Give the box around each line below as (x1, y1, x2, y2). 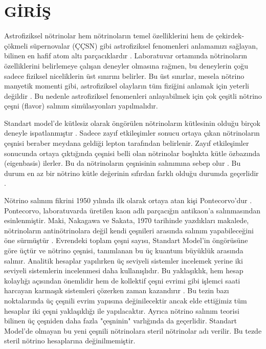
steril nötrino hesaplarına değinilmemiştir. (4, 335, 136, 346)
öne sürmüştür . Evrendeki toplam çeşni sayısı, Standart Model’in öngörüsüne (4, 235, 248, 246)
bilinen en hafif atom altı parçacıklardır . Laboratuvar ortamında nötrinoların (4, 50, 248, 61)
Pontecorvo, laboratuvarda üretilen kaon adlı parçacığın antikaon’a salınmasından (4, 205, 261, 215)
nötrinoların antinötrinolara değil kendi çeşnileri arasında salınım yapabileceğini (4, 225, 254, 235)
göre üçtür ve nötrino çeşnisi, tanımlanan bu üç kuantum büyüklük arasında (4, 245, 243, 255)
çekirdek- (215, 30, 245, 41)
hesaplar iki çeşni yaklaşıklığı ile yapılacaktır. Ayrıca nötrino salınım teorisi (4, 305, 239, 316)
